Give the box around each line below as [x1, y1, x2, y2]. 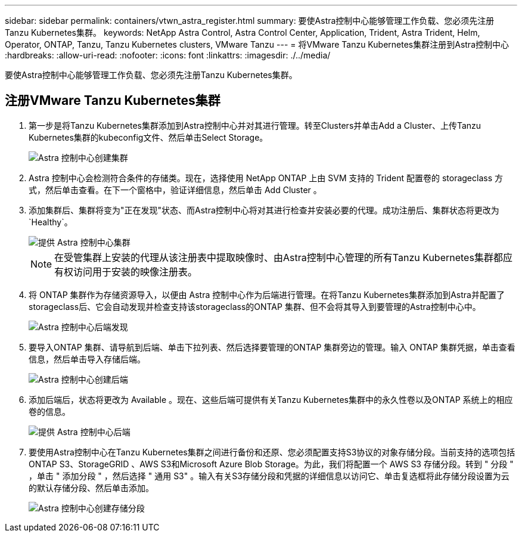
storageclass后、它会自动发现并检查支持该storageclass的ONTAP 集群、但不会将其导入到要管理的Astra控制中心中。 [29, 301, 481, 312]
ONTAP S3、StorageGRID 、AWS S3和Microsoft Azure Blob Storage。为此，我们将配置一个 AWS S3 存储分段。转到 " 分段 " [29, 458, 514, 469]
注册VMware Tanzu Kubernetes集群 [5, 93, 220, 108]
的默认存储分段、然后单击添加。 [29, 482, 154, 493]
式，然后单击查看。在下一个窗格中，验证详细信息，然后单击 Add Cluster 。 [29, 184, 322, 195]
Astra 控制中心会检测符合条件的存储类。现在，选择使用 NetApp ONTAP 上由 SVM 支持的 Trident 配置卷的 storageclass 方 [29, 172, 503, 183]
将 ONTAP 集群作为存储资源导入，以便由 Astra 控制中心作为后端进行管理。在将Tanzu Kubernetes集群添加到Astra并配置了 [29, 289, 505, 300]
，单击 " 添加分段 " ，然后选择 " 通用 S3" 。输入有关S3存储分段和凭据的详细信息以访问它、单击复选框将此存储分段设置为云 [29, 470, 509, 481]
